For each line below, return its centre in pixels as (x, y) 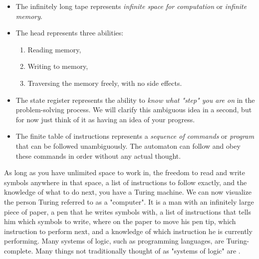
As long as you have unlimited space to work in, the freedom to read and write (125, 172)
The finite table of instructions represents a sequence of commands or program (135, 136)
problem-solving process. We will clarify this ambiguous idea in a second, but (134, 110)
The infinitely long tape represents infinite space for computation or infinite (131, 6)
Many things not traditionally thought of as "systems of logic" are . (138, 250)
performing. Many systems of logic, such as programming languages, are (114, 241)
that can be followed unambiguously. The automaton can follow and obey (128, 145)
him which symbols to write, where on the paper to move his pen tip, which (120, 221)
